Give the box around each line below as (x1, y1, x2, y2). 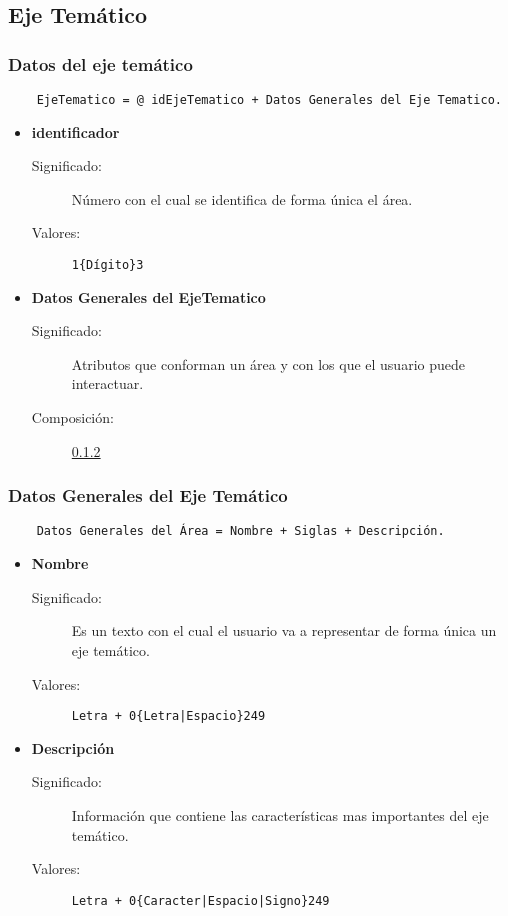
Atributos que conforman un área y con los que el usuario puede (71, 353, 465, 374)
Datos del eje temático (8, 51, 193, 76)
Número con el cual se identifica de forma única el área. (71, 188, 413, 209)
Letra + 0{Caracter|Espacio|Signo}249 (71, 893, 330, 908)
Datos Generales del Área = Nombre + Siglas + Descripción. (36, 524, 445, 539)
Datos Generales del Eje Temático (8, 483, 288, 508)
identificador (31, 121, 120, 142)
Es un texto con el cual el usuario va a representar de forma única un (71, 620, 497, 641)
